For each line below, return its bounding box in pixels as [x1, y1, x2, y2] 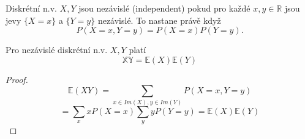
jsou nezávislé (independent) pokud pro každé [78, 2, 250, 14]
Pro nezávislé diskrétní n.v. [6, 43, 108, 56]
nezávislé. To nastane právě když [97, 13, 221, 26]
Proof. [6, 73, 28, 85]
